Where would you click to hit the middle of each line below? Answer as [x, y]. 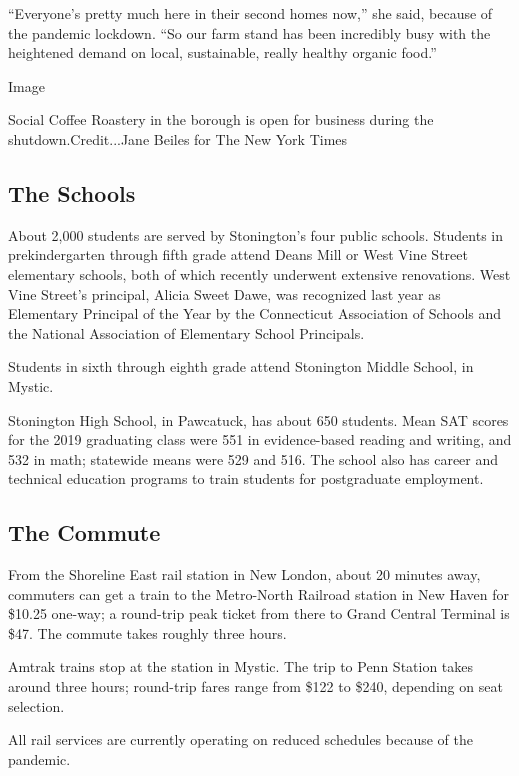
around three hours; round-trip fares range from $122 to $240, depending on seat [255, 686]
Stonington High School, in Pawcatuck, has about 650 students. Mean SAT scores [258, 419]
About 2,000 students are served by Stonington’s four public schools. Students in [255, 234]
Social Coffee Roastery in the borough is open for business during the [221, 119]
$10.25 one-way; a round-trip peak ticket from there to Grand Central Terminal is [259, 613]
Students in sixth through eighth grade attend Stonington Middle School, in [241, 366]
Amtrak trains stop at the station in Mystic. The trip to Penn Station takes [241, 666]
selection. [36, 705]
